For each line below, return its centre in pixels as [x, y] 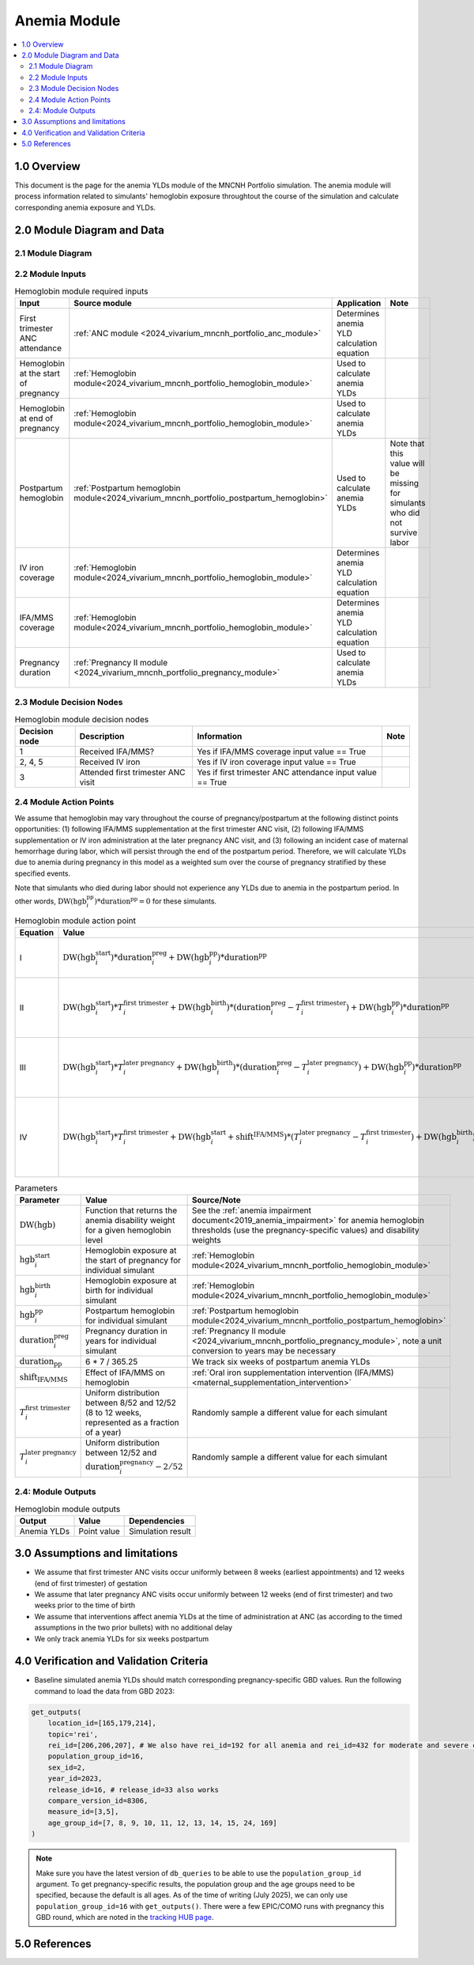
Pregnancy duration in [126, 1331]
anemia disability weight [130, 1220]
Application [359, 303]
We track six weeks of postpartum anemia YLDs [281, 1361]
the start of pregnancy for [134, 1260]
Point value [99, 1531]
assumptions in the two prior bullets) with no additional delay [134, 1628]
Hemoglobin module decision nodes [82, 719]
